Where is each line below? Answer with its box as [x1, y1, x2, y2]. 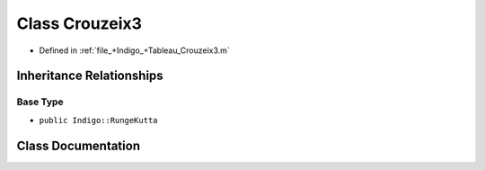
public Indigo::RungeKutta [39, 115, 158, 125]
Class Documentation [16, 138, 141, 153]
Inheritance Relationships [16, 68, 163, 84]
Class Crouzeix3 [16, 13, 143, 33]
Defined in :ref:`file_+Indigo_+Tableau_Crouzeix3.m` [39, 45, 231, 56]
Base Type [16, 95, 64, 108]
